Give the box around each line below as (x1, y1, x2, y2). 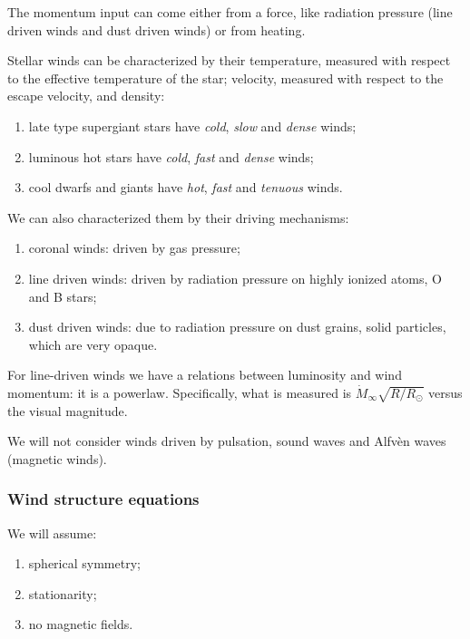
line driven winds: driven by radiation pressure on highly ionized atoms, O (28, 268, 442, 287)
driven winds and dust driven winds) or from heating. (7, 20, 306, 39)
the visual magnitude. (7, 401, 128, 420)
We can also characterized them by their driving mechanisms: (7, 208, 349, 227)
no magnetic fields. (28, 615, 133, 634)
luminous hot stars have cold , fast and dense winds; (28, 147, 314, 166)
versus (428, 382, 463, 402)
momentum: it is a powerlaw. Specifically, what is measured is (7, 382, 352, 402)
